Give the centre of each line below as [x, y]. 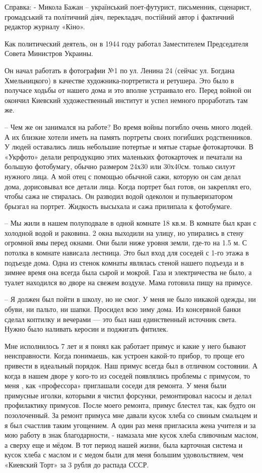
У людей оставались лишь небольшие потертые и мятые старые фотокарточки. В [129, 147]
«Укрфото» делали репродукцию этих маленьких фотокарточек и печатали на [123, 156]
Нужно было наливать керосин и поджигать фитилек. [86, 329]
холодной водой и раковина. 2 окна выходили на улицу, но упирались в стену [124, 232]
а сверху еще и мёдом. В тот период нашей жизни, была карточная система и [124, 444]
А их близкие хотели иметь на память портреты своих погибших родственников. [128, 137]
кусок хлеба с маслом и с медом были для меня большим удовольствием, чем [124, 455]
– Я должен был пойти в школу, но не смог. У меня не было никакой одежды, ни [130, 299]
